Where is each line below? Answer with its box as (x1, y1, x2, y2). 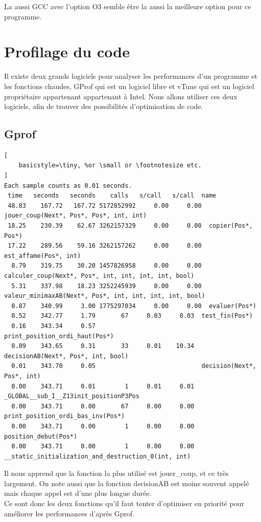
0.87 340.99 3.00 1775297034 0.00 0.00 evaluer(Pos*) (11, 302, 256, 310)
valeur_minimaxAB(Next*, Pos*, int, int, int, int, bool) (4, 292, 205, 300)
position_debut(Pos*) (4, 432, 78, 440)
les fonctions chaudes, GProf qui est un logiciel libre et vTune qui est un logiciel (4, 80, 254, 91)
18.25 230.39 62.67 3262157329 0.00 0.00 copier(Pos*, (8, 222, 253, 230)
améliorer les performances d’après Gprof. (4, 508, 135, 518)
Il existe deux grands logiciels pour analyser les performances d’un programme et (4, 71, 257, 81)
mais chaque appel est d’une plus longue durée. (4, 488, 152, 498)
